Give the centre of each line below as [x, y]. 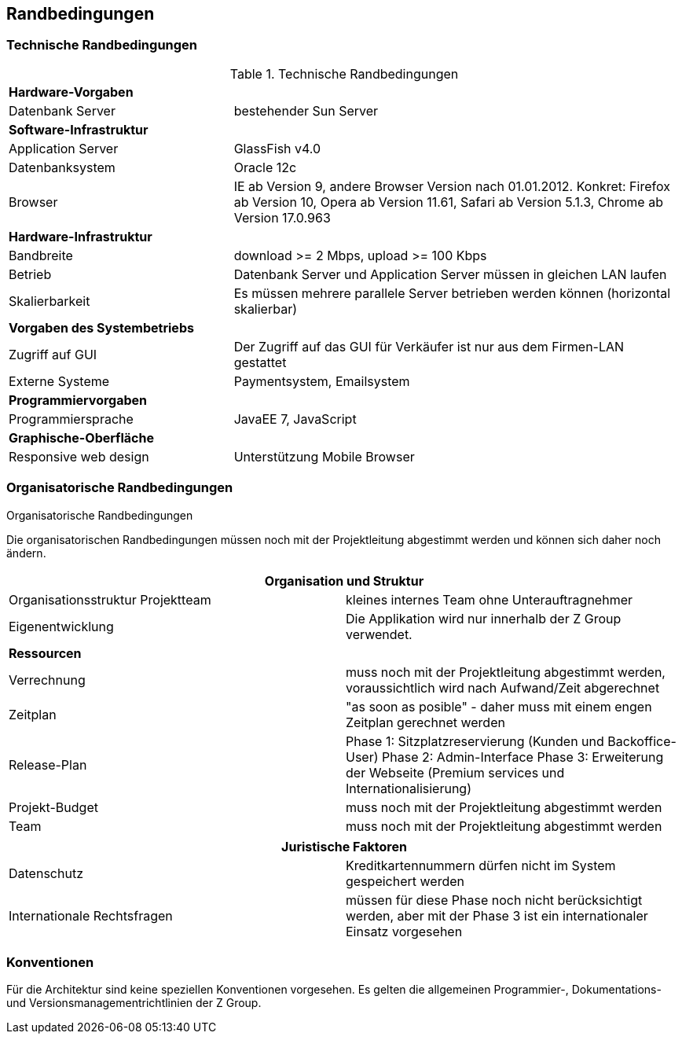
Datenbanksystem [62, 167]
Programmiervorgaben [78, 400]
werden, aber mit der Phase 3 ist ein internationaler [497, 915]
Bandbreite [41, 255]
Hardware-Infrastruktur [81, 236]
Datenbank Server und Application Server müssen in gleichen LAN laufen [450, 274]
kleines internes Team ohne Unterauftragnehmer [489, 599]
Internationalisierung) [409, 788]
